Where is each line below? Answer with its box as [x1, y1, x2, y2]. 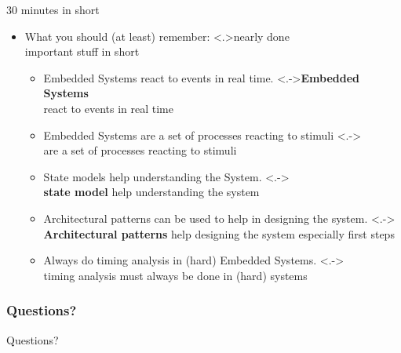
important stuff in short [24, 43, 140, 60]
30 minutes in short [6, 2, 100, 17]
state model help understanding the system [43, 184, 260, 200]
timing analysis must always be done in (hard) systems [43, 267, 308, 283]
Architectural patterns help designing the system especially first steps [43, 225, 395, 242]
